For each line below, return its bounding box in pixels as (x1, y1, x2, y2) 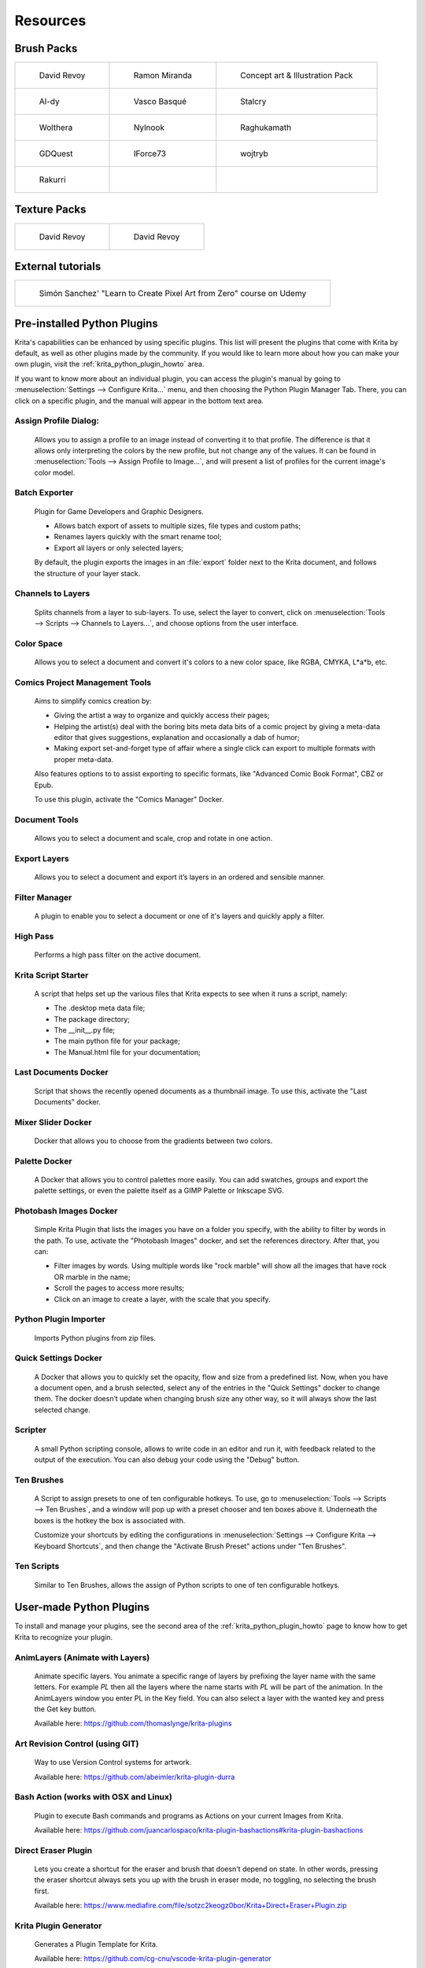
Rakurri (39, 174, 66, 185)
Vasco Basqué (133, 96, 187, 107)
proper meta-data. (54, 754, 114, 764)
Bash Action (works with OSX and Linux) (14, 1792, 172, 1803)
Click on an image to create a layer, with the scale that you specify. (54, 1294, 271, 1304)
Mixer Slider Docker (14, 1116, 92, 1127)
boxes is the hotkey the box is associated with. (34, 1515, 186, 1525)
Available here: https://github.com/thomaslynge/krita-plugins (34, 1718, 232, 1728)
